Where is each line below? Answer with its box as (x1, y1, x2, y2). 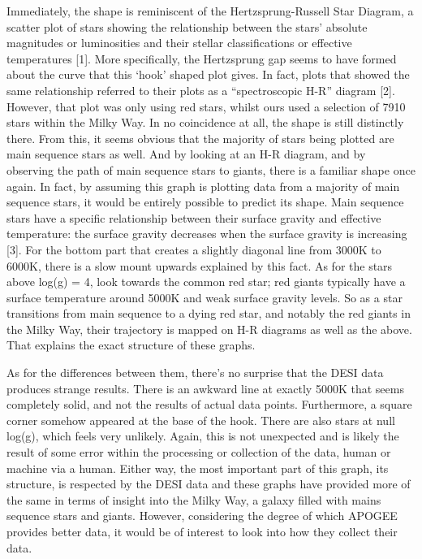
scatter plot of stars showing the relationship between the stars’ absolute (6, 18, 368, 35)
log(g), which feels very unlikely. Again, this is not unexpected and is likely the (6, 427, 399, 444)
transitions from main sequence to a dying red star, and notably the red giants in (6, 305, 411, 322)
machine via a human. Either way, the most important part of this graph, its (6, 459, 389, 476)
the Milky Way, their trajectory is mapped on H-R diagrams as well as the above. (6, 320, 412, 337)
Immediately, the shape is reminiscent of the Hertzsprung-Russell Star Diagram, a (6, 2, 414, 19)
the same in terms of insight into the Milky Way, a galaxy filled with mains (6, 491, 381, 508)
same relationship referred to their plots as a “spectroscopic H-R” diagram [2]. (6, 81, 395, 98)
